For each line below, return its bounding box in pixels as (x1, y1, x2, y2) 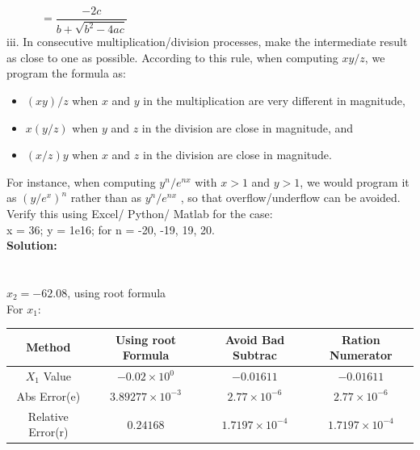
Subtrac (233, 347, 277, 364)
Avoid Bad (225, 330, 285, 347)
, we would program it (300, 173, 409, 190)
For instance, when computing (6, 173, 156, 190)
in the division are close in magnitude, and (141, 119, 354, 136)
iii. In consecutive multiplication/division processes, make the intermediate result (6, 33, 408, 50)
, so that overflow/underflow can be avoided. (180, 189, 401, 206)
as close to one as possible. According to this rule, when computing (6, 48, 338, 65)
